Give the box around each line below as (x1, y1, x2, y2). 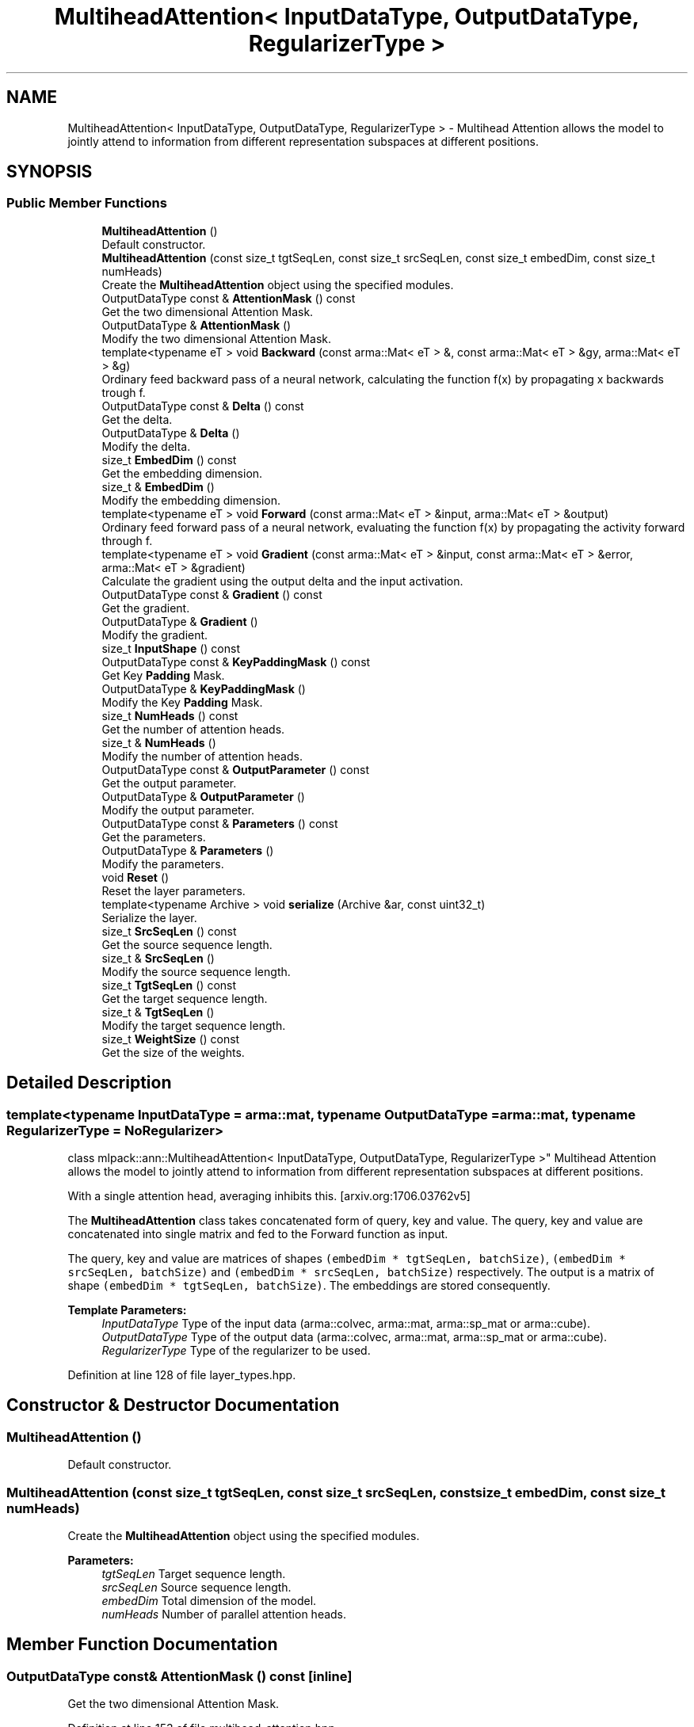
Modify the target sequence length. (101, 1018, 286, 1032)
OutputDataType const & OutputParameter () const (101, 762, 370, 776)
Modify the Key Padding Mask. (101, 695, 263, 709)
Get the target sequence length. (101, 991, 268, 1005)
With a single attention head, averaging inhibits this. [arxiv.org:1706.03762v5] (67, 1189, 471, 1203)
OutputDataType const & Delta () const (101, 398, 304, 413)
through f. (101, 533, 153, 547)
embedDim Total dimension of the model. (101, 1594, 317, 1607)
